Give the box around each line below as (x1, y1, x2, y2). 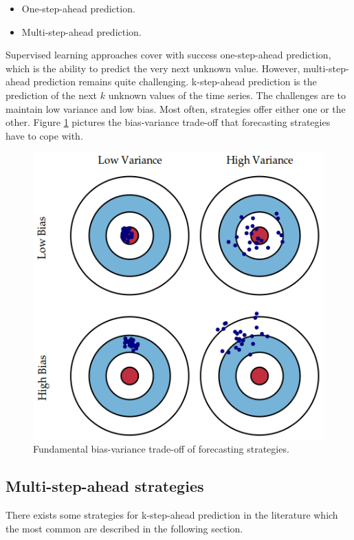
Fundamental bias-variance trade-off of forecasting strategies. (33, 442, 289, 456)
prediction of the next (5, 87, 98, 102)
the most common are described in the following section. (5, 521, 243, 535)
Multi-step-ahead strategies (5, 475, 204, 497)
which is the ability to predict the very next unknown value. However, (5, 61, 300, 75)
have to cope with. (5, 128, 83, 142)
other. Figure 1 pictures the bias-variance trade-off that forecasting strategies (5, 115, 331, 129)
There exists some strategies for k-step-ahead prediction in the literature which (5, 508, 338, 522)
